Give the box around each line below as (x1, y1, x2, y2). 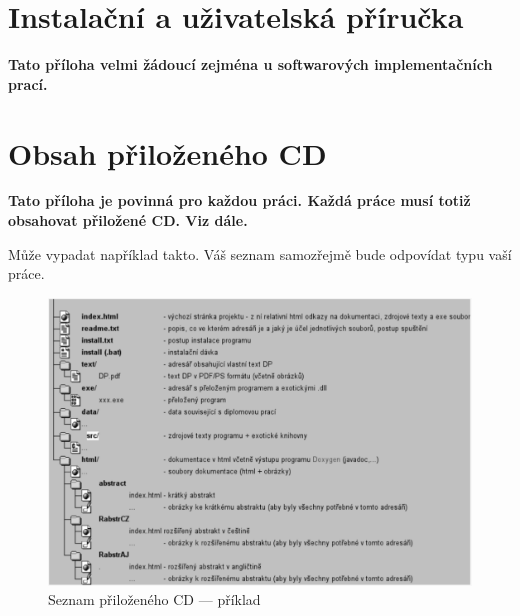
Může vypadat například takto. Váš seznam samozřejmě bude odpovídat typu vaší (8, 243, 512, 264)
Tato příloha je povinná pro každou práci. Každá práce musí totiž (8, 190, 471, 211)
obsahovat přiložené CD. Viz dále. (8, 210, 248, 231)
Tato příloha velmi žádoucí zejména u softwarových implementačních (8, 54, 493, 75)
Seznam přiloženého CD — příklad (48, 589, 261, 610)
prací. (8, 73, 48, 94)
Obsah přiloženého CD (8, 132, 327, 173)
